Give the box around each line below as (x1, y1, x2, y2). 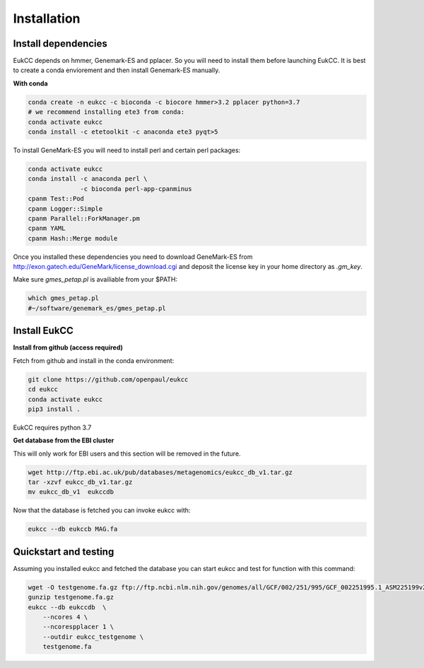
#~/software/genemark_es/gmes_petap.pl (28, 304, 166, 312)
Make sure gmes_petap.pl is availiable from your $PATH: (13, 275, 178, 284)
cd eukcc (28, 386, 59, 393)
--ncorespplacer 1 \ (42, 623, 114, 631)
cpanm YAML (28, 224, 66, 233)
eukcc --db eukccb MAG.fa (28, 525, 118, 534)
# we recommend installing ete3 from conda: (28, 108, 185, 116)
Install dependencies (13, 38, 107, 50)
